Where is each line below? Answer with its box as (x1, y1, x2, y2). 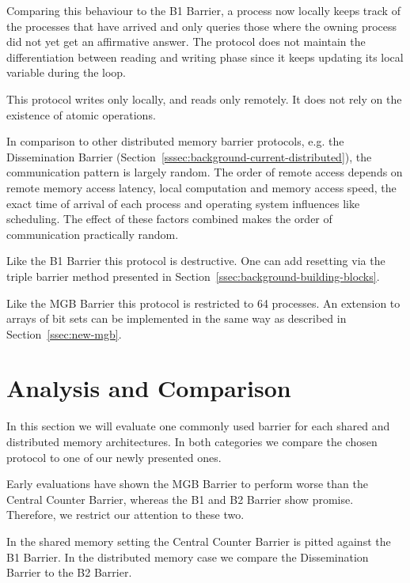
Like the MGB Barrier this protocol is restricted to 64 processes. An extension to (6, 294, 401, 311)
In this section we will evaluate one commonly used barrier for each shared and (6, 418, 390, 434)
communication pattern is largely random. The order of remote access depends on (6, 164, 403, 180)
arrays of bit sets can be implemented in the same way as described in (6, 310, 347, 327)
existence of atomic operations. (6, 106, 156, 123)
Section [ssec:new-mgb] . (6, 325, 122, 342)
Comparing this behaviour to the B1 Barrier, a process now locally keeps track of (6, 2, 401, 18)
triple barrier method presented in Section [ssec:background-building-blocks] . (6, 267, 380, 284)
